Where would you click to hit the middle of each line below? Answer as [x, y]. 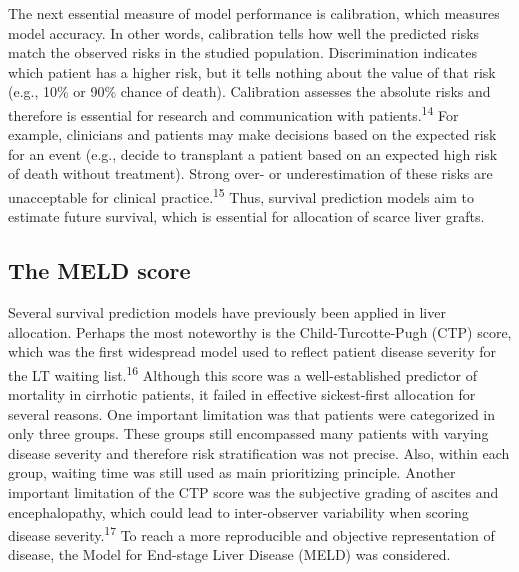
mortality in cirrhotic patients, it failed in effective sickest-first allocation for [242, 394]
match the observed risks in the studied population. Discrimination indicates [243, 52]
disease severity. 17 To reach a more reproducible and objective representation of [251, 533]
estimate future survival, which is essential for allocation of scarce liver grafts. [246, 216]
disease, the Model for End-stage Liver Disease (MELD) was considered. [229, 554]
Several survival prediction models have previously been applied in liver [227, 312]
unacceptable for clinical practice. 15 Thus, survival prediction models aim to [241, 195]
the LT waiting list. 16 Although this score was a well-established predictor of [242, 373]
